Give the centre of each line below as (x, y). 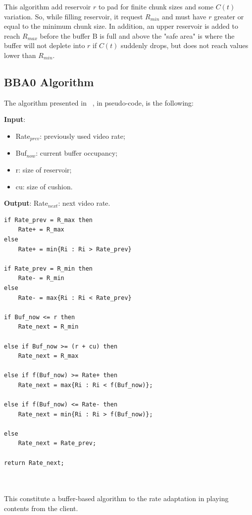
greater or (229, 16)
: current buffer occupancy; (77, 153)
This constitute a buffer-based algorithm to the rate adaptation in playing (116, 498)
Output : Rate (26, 203)
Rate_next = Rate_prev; (57, 443)
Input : (15, 119)
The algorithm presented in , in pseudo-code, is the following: (99, 102)
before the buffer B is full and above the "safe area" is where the (137, 35)
